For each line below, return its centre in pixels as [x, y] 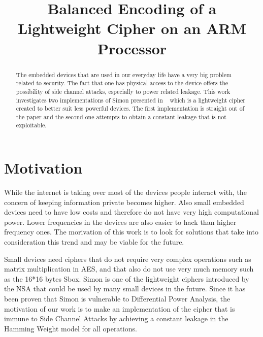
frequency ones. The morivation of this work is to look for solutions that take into [131, 232]
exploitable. [31, 125]
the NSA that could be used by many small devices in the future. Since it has [125, 289]
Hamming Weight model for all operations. [71, 328]
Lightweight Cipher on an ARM [132, 28]
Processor [132, 48]
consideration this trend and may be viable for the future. [94, 242]
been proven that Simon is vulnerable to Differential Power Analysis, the [117, 299]
